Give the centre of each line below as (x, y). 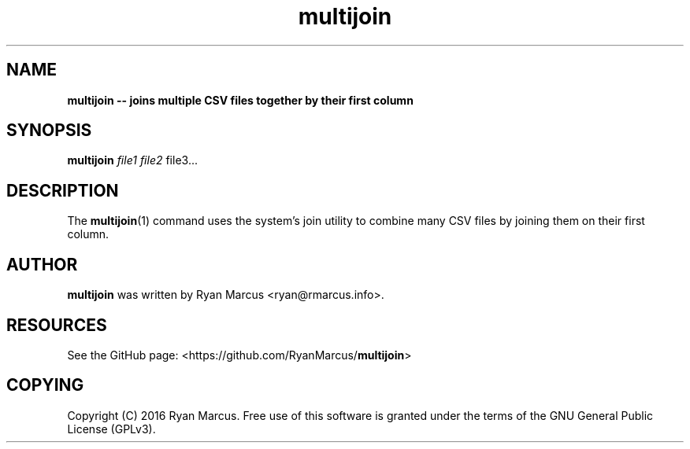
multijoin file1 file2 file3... (132, 160)
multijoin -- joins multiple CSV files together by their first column (240, 100)
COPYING (45, 385)
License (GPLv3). (111, 429)
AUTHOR (42, 264)
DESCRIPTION (63, 190)
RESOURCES (57, 325)
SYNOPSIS (49, 131)
